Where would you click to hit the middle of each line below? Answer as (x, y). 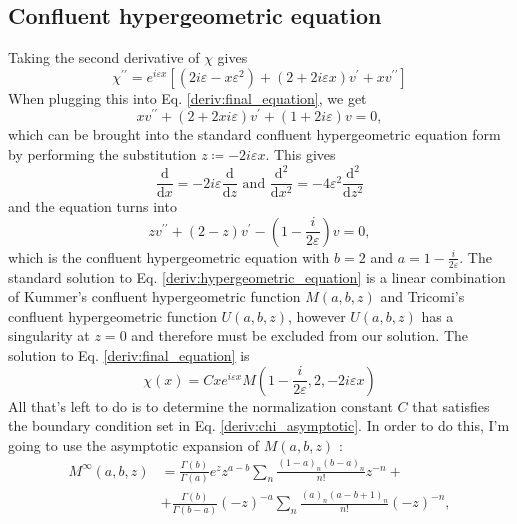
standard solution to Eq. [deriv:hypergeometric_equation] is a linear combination (257, 276)
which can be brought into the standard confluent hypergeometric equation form (254, 134)
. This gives (300, 154)
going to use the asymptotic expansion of (134, 444)
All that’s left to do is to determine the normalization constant (200, 405)
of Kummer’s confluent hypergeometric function (154, 296)
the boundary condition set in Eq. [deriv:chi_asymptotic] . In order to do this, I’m (259, 425)
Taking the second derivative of (104, 57)
